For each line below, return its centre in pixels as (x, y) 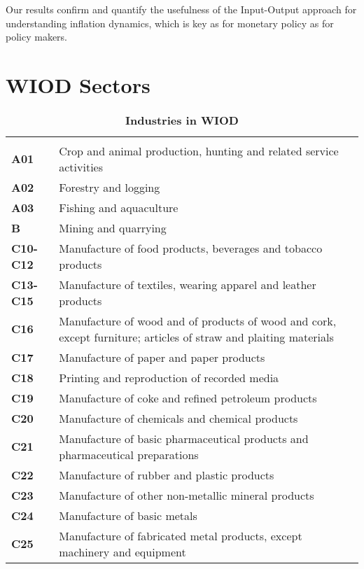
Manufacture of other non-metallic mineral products (187, 495)
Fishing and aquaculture (119, 207)
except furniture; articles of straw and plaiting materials (196, 337)
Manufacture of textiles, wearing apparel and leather (188, 284)
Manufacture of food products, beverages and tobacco (191, 248)
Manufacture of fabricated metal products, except (181, 535)
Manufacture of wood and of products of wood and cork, (198, 321)
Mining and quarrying (113, 227)
